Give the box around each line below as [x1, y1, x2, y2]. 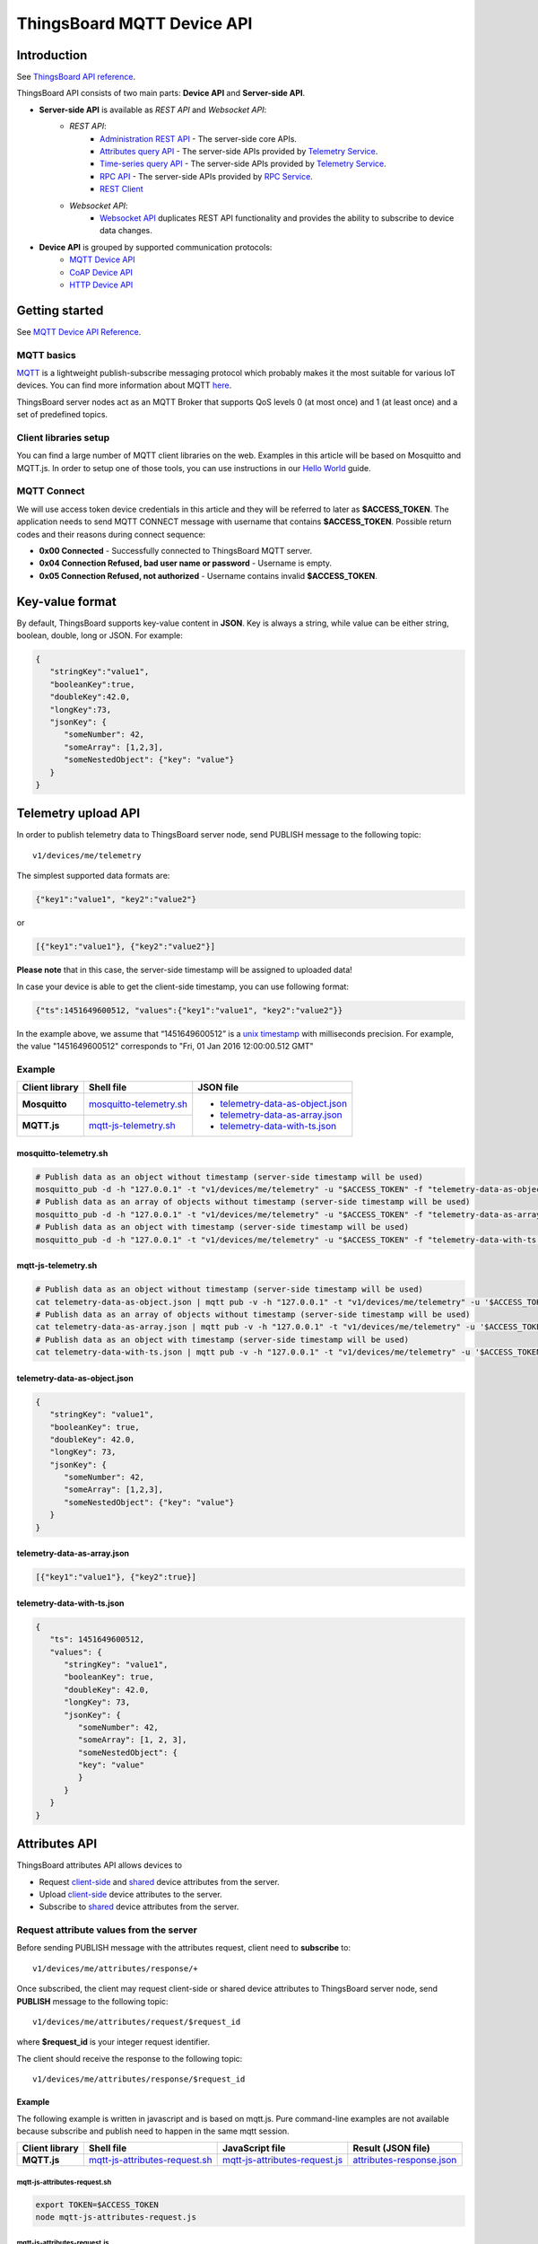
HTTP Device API [69, 279, 134, 290]
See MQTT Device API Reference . [16, 326, 142, 337]
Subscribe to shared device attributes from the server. [39, 1901, 239, 1912]
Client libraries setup [16, 431, 110, 443]
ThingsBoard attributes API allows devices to [16, 1860, 183, 1871]
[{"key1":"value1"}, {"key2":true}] [35, 1572, 197, 1582]
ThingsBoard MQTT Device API [16, 13, 253, 33]
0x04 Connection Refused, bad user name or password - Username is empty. [39, 557, 332, 569]
